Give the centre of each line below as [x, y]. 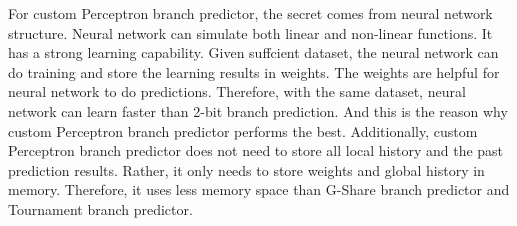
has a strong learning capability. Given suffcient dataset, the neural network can [253, 52]
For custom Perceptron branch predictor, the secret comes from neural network [250, 13]
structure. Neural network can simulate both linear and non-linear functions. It [250, 32]
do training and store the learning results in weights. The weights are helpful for [254, 71]
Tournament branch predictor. [100, 208]
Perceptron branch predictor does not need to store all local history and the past [256, 150]
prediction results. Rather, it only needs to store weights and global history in [246, 169]
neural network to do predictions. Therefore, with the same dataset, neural [237, 91]
